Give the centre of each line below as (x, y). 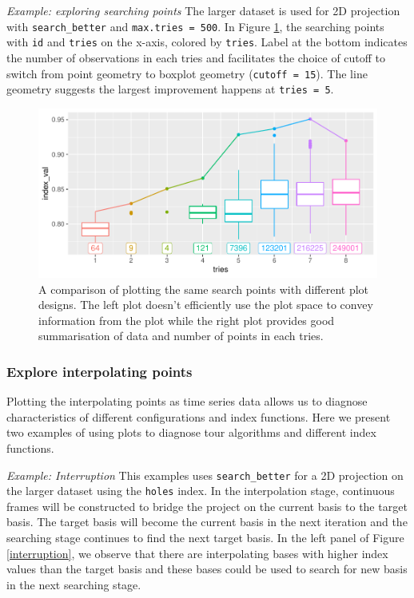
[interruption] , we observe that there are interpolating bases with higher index (197, 553)
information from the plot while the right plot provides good (187, 320)
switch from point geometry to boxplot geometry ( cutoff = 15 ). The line (187, 73)
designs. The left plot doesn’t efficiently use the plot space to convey (206, 305)
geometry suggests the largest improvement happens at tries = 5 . (170, 89)
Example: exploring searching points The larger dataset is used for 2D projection (203, 10)
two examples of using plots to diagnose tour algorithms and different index (191, 432)
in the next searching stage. (74, 584)
